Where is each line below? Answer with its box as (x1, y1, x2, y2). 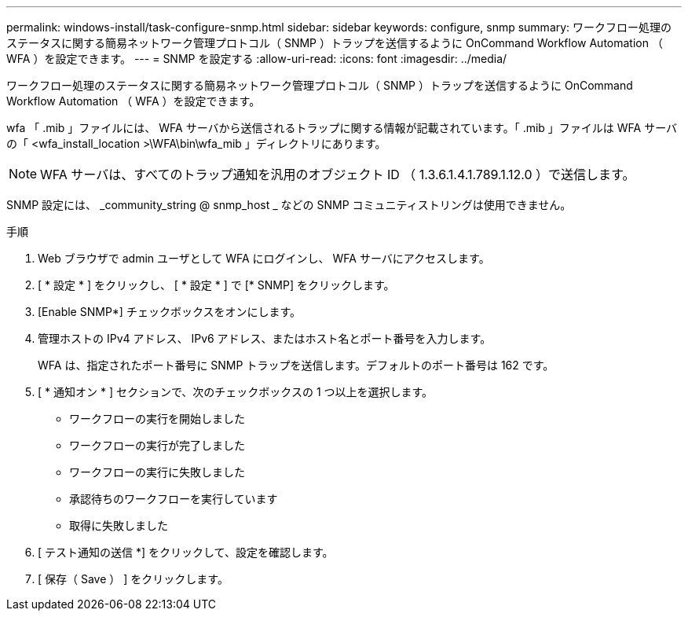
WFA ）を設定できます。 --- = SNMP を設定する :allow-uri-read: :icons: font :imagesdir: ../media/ (6, 52, 507, 65)
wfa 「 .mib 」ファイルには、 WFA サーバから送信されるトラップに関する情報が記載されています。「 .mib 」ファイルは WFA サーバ (6, 121, 678, 134)
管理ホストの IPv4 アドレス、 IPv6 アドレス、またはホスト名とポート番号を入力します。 (38, 332, 492, 345)
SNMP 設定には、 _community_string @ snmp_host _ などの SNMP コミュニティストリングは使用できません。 (6, 198, 572, 211)
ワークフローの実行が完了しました (69, 439, 245, 452)
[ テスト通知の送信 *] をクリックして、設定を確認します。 (38, 545, 334, 559)
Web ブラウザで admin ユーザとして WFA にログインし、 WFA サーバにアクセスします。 (38, 252, 490, 265)
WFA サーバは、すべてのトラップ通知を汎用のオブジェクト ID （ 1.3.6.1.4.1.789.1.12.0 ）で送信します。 (40, 167, 635, 182)
